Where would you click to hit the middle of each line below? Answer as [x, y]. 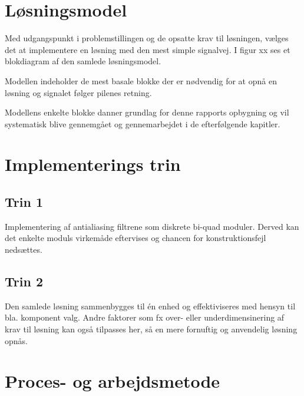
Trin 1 [24, 202]
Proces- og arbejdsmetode [113, 381]
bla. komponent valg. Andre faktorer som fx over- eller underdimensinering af [145, 317]
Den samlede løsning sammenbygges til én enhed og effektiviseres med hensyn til [150, 306]
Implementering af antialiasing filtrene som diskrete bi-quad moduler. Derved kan [152, 226]
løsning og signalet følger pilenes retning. [78, 92]
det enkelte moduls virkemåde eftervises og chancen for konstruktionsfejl [136, 238]
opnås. [16, 340]
